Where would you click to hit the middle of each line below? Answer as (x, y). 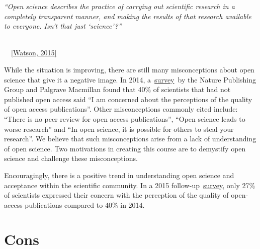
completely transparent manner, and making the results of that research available (128, 16)
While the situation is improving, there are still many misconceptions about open (129, 69)
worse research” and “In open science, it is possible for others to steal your (119, 129)
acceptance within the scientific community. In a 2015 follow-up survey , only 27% (130, 185)
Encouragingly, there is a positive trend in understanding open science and (119, 175)
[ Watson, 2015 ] (34, 53)
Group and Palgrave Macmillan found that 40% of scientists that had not (117, 89)
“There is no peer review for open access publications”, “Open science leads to (125, 118)
